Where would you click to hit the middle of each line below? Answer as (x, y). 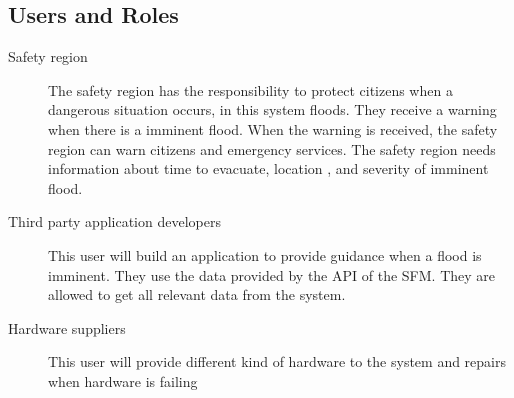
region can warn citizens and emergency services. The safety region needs (272, 148)
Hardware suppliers (67, 327)
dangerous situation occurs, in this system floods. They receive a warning (272, 109)
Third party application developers (114, 221)
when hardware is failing (123, 380)
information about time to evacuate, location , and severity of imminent (268, 168)
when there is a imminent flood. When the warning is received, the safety (273, 128)
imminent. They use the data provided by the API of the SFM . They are (272, 274)
